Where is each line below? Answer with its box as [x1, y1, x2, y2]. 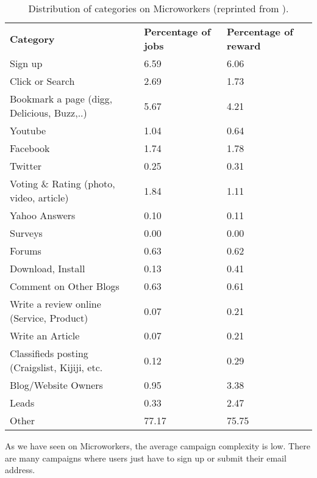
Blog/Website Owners [10, 378, 103, 392]
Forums [10, 244, 41, 258]
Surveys [10, 226, 43, 240]
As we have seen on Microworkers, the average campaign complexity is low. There [5, 440, 310, 452]
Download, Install [10, 261, 85, 275]
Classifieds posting [10, 346, 88, 360]
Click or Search [10, 74, 75, 88]
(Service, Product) [10, 311, 88, 325]
